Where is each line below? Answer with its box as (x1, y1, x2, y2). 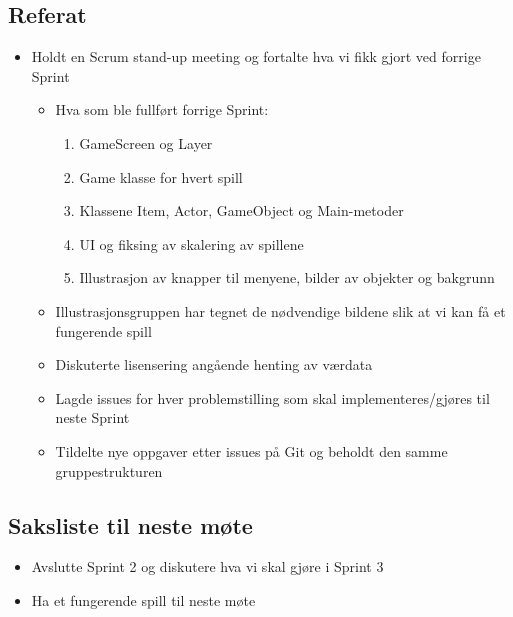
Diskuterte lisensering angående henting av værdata (55, 354, 373, 375)
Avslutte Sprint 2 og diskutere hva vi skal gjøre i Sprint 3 (31, 556, 384, 577)
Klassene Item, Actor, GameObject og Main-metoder (79, 200, 404, 221)
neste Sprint (55, 407, 130, 428)
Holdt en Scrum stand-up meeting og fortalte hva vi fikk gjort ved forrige (31, 46, 481, 67)
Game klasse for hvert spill (79, 166, 243, 187)
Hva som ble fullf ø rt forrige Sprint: (55, 99, 269, 120)
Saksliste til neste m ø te (8, 509, 253, 540)
